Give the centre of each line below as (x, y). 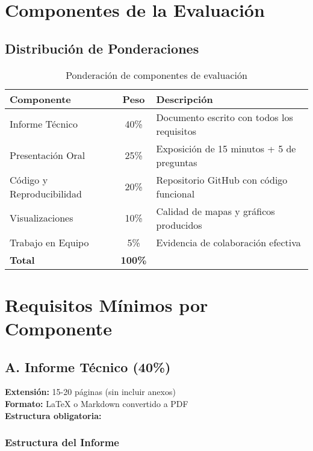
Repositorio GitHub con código (222, 179)
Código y (29, 179)
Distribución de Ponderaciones (102, 48)
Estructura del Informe (62, 442)
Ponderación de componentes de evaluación (156, 75)
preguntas (177, 162)
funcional (175, 193)
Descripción (184, 99)
